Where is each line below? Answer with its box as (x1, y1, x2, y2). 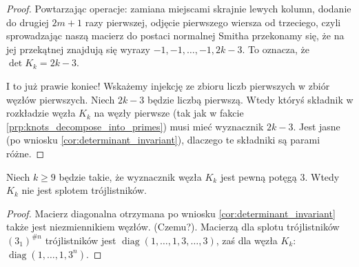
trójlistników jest (45, 233, 116, 247)
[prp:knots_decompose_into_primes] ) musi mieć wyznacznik (6, 119, 264, 133)
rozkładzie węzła (6, 106, 76, 120)
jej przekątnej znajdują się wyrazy (6, 41, 151, 56)
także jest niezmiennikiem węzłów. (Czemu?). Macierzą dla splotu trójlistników (6, 219, 340, 234)
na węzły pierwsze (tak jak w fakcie (94, 106, 244, 120)
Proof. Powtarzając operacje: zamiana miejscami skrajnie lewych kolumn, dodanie (6, 1, 351, 15)
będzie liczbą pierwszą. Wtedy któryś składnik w (147, 92, 353, 106)
